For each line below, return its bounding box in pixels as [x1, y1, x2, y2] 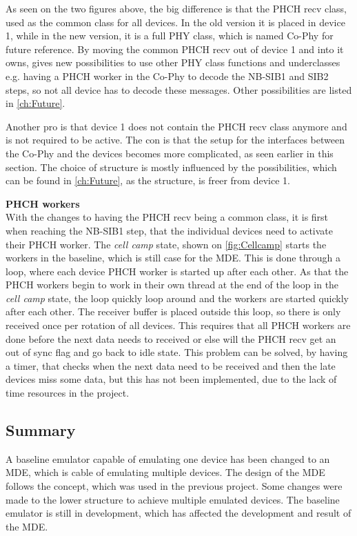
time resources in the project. [6, 386, 130, 400]
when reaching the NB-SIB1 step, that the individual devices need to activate [6, 223, 334, 237]
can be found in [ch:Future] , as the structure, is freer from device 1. [6, 173, 290, 188]
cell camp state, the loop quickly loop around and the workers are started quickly [6, 290, 349, 305]
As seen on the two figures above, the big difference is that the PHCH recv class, [6, 1, 347, 15]
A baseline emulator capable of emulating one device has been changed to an [6, 451, 330, 466]
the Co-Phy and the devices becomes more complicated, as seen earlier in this [6, 146, 334, 160]
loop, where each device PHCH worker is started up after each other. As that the [6, 264, 349, 278]
